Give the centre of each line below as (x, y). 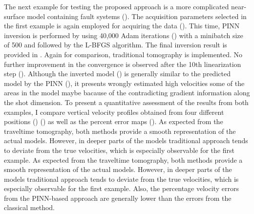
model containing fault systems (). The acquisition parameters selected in (137, 16)
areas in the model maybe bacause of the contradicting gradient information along (127, 93)
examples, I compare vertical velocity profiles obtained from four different (114, 112)
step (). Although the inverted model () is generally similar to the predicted (117, 74)
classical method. (29, 207)
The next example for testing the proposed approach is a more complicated (116, 6)
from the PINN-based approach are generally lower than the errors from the (118, 198)
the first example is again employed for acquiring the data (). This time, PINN (122, 26)
